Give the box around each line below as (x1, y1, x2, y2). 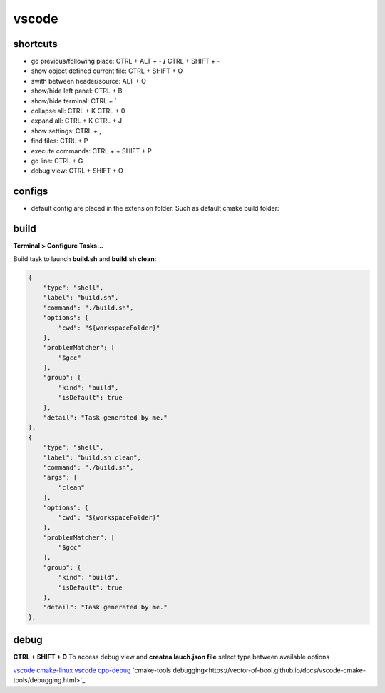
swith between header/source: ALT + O (31, 76, 146, 85)
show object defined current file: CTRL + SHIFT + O (31, 66, 183, 75)
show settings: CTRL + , (31, 126, 101, 135)
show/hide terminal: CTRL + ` (31, 96, 117, 105)
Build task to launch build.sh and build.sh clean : (13, 254, 157, 263)
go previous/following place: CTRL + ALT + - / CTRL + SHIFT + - (31, 57, 220, 66)
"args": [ (43, 473, 78, 482)
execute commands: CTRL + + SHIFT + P (31, 146, 153, 155)
